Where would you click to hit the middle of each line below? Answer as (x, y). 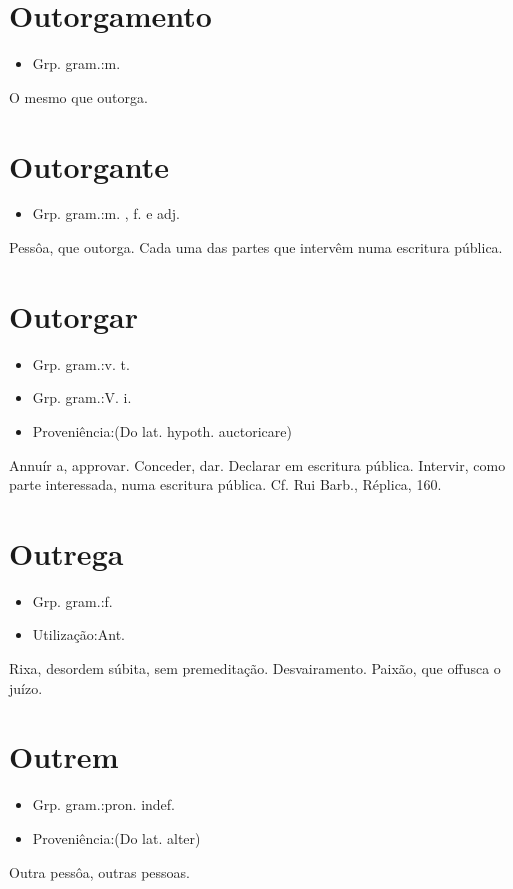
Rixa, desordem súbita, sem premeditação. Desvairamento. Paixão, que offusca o (255, 668)
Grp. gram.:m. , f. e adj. (106, 213)
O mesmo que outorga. (78, 96)
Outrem (64, 756)
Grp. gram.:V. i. (82, 397)
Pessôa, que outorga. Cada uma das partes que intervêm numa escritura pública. (256, 247)
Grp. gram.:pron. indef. (104, 804)
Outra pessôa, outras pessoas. (99, 871)
